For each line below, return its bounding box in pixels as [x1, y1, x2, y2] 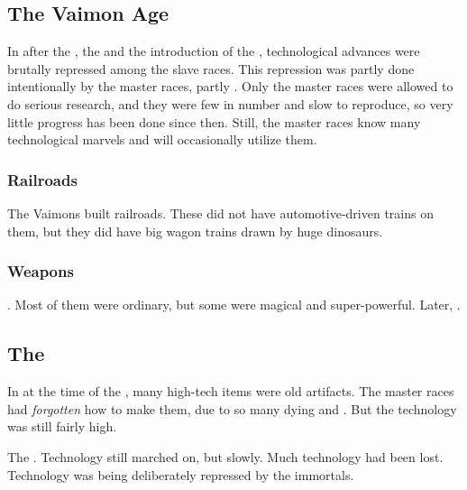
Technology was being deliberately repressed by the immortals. [7, 465, 354, 484]
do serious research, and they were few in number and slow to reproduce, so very [7, 94, 453, 113]
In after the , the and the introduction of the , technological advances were [7, 42, 420, 60]
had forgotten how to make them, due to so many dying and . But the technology [7, 399, 457, 418]
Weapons [7, 260, 74, 282]
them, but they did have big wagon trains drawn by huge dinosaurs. [7, 221, 383, 240]
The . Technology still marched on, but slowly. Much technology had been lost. [7, 447, 444, 466]
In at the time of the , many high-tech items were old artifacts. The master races [7, 382, 454, 401]
